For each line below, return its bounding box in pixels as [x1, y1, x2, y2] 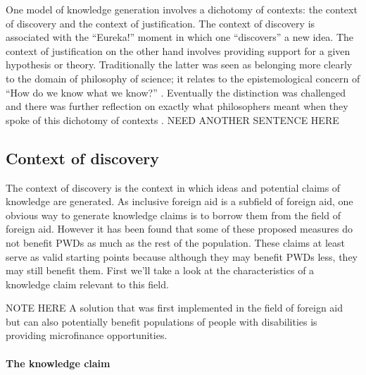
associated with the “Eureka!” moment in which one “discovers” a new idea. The [6, 30, 354, 44]
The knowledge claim [6, 355, 111, 370]
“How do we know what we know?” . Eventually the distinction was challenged [6, 85, 346, 99]
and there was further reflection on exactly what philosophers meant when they [6, 99, 348, 113]
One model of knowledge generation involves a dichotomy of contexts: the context [6, 2, 358, 16]
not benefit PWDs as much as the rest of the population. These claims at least [6, 235, 345, 250]
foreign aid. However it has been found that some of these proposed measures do [6, 221, 353, 236]
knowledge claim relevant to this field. [6, 276, 169, 291]
